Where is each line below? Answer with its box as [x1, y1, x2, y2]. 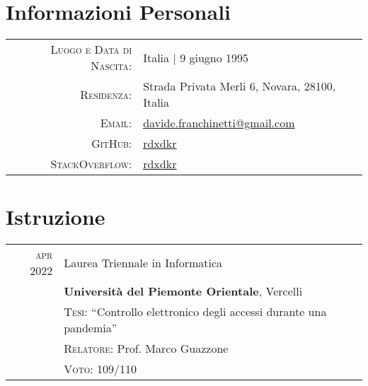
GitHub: [91, 135, 132, 152]
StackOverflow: [50, 156, 132, 172]
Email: [100, 115, 132, 131]
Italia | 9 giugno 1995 [143, 49, 249, 66]
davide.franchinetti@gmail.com [143, 115, 295, 131]
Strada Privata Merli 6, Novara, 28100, [143, 78, 336, 95]
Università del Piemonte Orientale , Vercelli [64, 283, 303, 300]
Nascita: [91, 57, 132, 74]
